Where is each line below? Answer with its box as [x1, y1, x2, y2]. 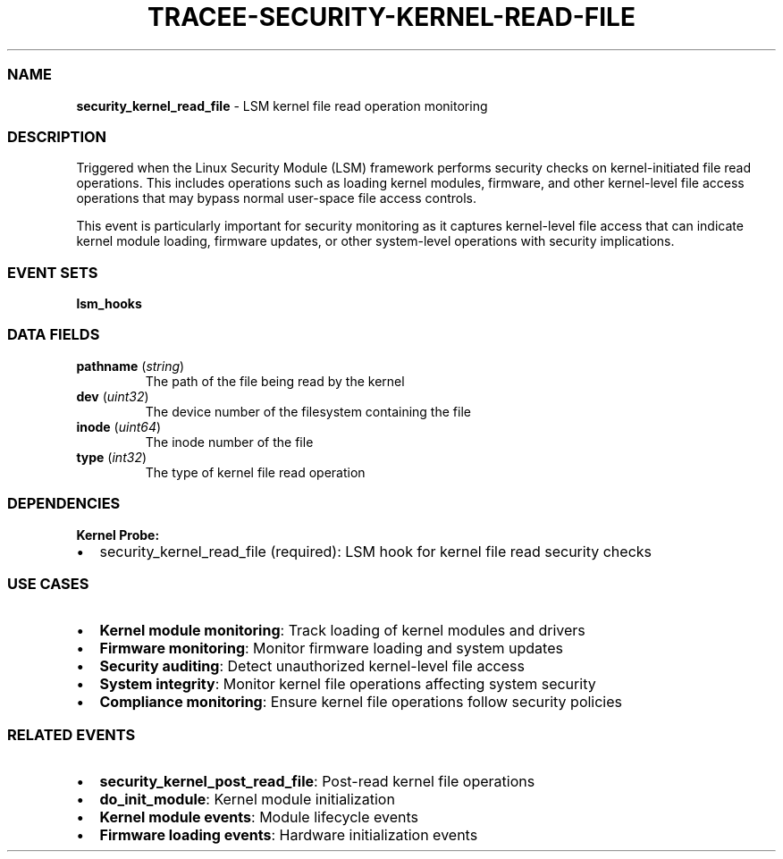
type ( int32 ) [76, 449, 147, 465]
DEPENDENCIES [7, 494, 121, 513]
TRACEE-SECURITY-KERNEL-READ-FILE [147, 2, 636, 32]
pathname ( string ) [76, 358, 185, 374]
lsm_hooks [76, 296, 142, 311]
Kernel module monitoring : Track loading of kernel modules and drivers [99, 621, 585, 640]
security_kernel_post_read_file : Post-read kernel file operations [99, 772, 535, 790]
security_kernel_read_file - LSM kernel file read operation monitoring [76, 97, 488, 114]
